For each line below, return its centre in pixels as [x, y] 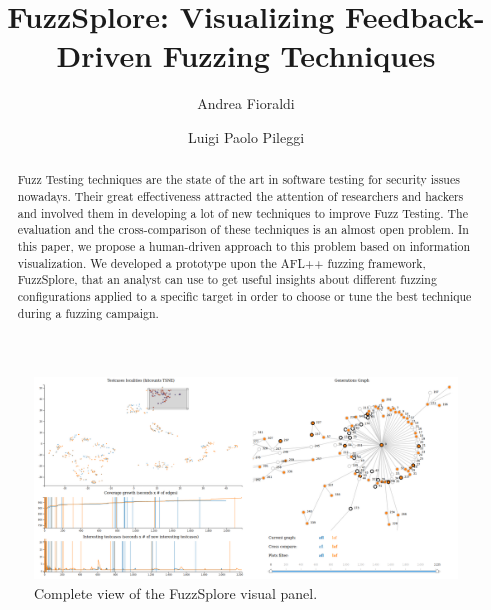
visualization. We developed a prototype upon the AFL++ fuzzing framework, [221, 262]
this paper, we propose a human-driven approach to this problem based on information [244, 245]
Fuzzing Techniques [299, 55]
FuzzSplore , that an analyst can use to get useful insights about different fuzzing [227, 279]
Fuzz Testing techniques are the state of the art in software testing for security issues [238, 179]
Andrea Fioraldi [246, 103]
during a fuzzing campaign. [88, 312]
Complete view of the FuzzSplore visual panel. [176, 592]
